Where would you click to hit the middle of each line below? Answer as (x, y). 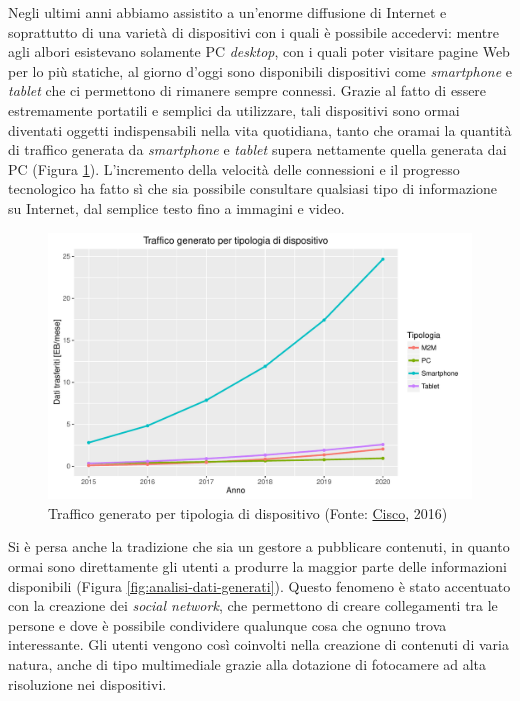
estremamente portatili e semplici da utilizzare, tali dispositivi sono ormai (234, 109)
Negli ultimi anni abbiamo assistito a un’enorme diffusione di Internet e (227, 12)
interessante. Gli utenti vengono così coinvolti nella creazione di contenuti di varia (258, 644)
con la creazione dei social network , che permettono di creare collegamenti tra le (253, 605)
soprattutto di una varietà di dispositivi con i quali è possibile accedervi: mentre (253, 31)
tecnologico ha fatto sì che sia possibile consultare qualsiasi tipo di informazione (253, 188)
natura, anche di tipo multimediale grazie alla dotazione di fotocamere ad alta (247, 663)
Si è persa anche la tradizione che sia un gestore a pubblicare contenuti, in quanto (259, 546)
